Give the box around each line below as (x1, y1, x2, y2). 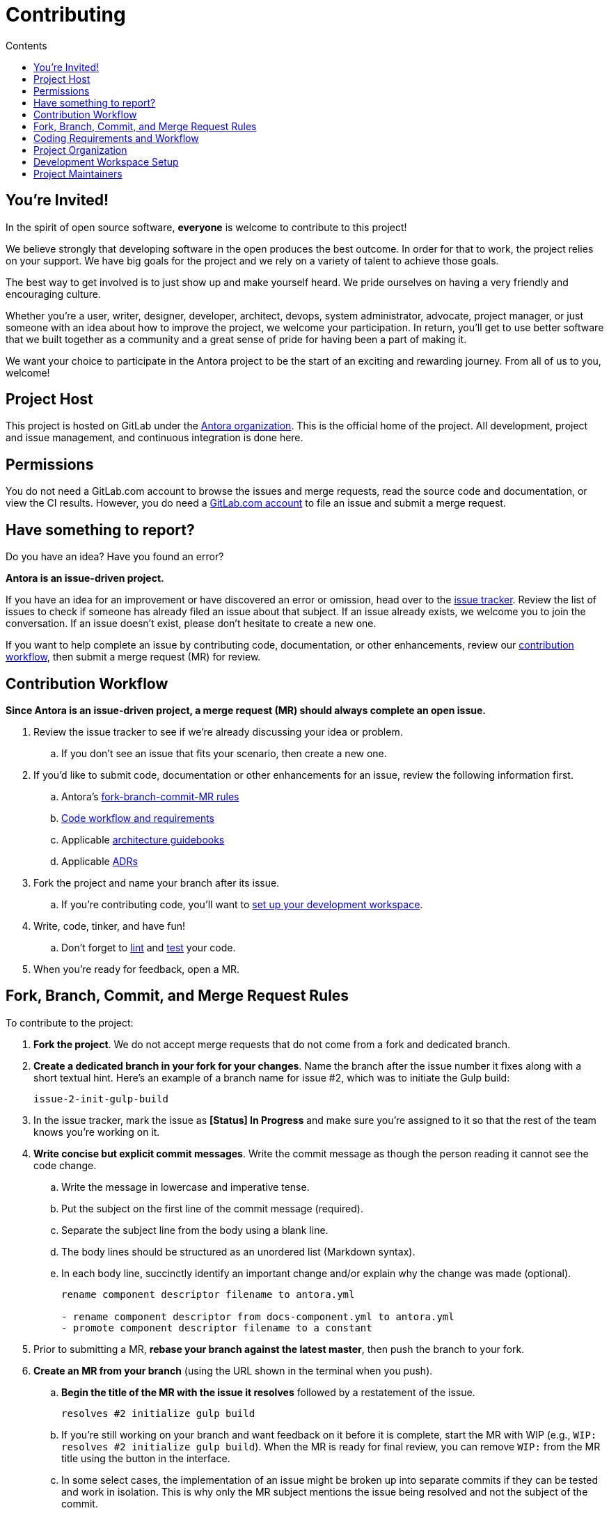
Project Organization (33, 143, 127, 156)
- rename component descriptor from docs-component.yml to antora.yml (61, 1310, 454, 1322)
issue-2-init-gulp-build (33, 1093, 168, 1104)
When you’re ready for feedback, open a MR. (33, 963, 240, 975)
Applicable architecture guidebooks (61, 833, 225, 846)
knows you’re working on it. (33, 1125, 160, 1138)
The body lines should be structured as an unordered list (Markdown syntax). (61, 1245, 416, 1258)
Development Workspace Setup (33, 155, 179, 168)
